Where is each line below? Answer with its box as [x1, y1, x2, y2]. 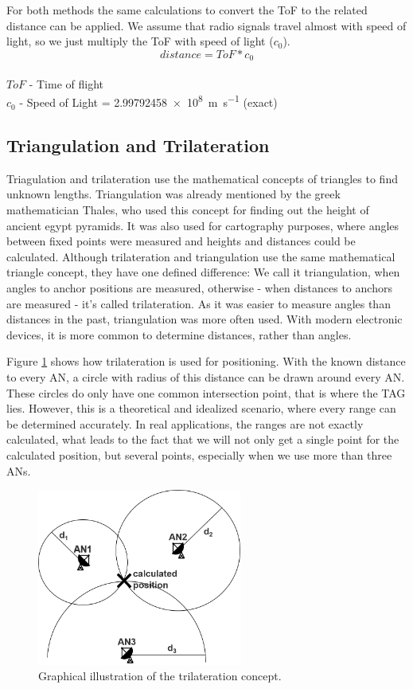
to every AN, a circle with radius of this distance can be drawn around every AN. [6, 369, 405, 385]
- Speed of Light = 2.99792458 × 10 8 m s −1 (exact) [19, 92, 278, 111]
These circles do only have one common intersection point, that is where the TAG [6, 384, 406, 401]
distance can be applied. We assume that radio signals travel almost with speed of [6, 17, 407, 33]
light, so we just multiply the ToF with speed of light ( [6, 33, 274, 49]
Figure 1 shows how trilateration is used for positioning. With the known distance [6, 353, 406, 370]
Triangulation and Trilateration [6, 133, 270, 158]
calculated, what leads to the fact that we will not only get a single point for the [6, 431, 399, 448]
